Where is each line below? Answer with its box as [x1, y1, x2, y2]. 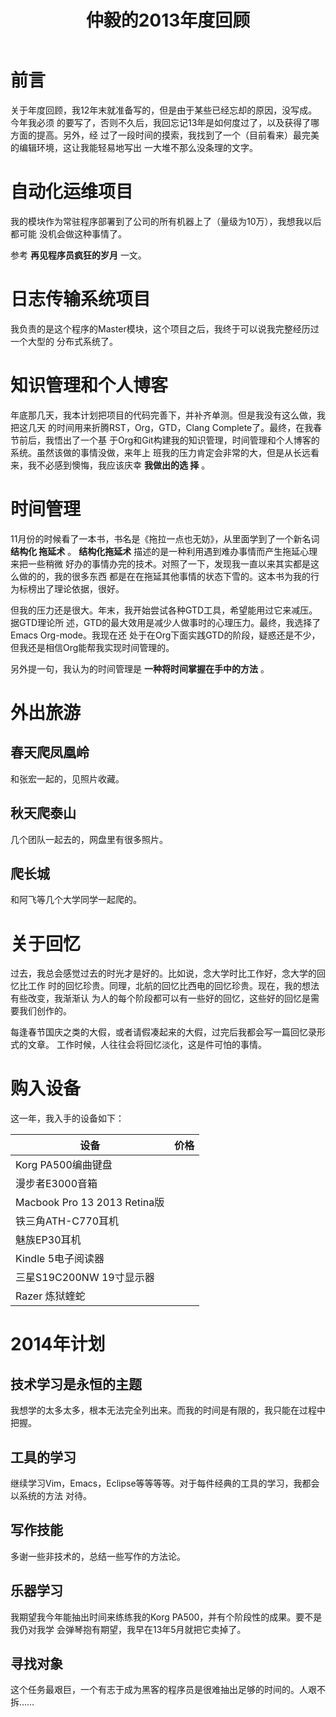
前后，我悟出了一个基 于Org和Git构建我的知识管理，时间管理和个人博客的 [18, 434, 320, 446]
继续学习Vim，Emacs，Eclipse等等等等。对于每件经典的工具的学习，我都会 [10, 1477, 320, 1489]
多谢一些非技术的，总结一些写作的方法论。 [10, 1550, 186, 1562]
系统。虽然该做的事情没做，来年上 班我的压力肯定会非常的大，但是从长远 [10, 446, 311, 458]
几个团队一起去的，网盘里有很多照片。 [10, 833, 168, 845]
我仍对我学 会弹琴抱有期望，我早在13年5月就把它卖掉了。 [10, 1623, 247, 1635]
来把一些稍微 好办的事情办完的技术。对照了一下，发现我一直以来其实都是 [10, 557, 311, 570]
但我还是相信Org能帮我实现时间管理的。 [10, 641, 175, 653]
